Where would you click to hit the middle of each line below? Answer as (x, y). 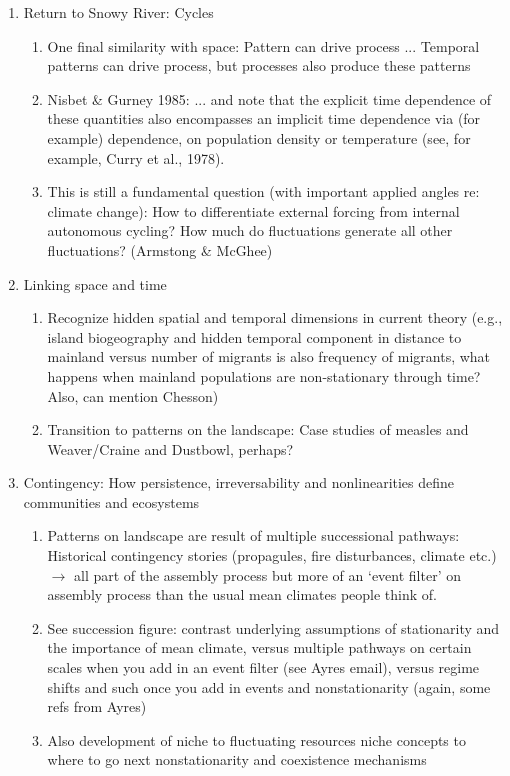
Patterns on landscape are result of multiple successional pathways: (253, 535)
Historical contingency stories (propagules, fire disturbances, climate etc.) (272, 555)
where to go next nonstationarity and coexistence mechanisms (237, 759)
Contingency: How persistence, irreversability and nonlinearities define (239, 482)
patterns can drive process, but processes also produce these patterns (259, 65)
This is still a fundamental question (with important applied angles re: (263, 191)
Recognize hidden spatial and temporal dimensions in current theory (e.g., (275, 317)
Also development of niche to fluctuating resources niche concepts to (256, 739)
